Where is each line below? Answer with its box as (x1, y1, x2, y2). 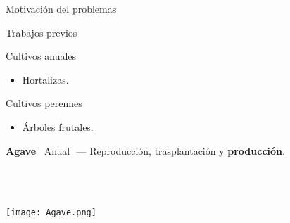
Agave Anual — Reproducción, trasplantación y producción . (6, 143, 285, 158)
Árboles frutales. (22, 119, 94, 134)
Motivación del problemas (6, 1, 117, 15)
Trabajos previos (6, 25, 77, 39)
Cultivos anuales (6, 49, 77, 63)
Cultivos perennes (6, 96, 82, 110)
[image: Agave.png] (6, 208, 96, 218)
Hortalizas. (22, 72, 69, 87)
